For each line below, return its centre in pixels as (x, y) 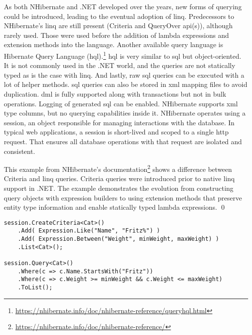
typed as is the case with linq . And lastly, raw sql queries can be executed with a (124, 75)
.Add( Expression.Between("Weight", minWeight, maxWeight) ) (118, 239)
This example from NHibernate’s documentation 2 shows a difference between (118, 168)
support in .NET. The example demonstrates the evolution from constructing (119, 188)
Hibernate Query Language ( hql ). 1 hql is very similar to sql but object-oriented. (123, 55)
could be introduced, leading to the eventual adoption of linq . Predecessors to (119, 16)
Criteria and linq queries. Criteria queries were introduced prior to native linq (119, 178)
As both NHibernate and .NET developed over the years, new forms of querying (123, 6)
